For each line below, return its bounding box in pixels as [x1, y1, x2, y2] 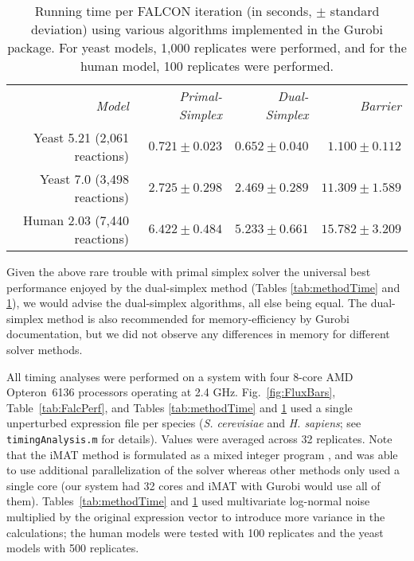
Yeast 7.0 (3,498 [39, 169, 129, 188]
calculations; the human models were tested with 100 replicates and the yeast [6, 524, 384, 540]
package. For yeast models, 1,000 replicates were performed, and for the [7, 38, 407, 56]
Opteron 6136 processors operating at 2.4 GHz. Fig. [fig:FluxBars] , [6, 384, 336, 400]
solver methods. [6, 341, 83, 357]
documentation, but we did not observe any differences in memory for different [6, 325, 390, 342]
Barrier [360, 95, 401, 115]
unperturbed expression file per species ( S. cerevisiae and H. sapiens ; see [6, 415, 361, 431]
